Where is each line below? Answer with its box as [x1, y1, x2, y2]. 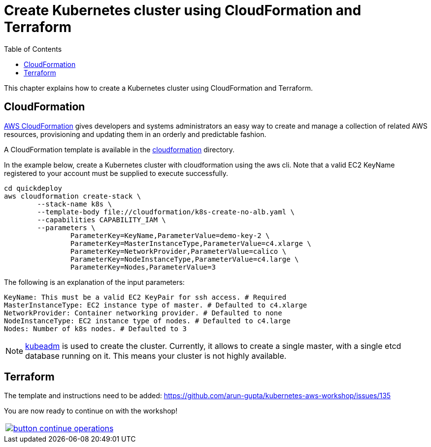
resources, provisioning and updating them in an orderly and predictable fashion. [4, 130, 266, 138]
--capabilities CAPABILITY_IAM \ [37, 215, 166, 224]
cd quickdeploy [4, 184, 63, 192]
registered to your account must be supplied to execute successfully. [4, 169, 228, 177]
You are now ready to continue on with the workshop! [4, 407, 178, 415]
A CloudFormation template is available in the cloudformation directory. [4, 145, 235, 154]
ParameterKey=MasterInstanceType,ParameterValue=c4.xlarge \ [70, 239, 311, 247]
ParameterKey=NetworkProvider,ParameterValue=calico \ [70, 247, 287, 255]
